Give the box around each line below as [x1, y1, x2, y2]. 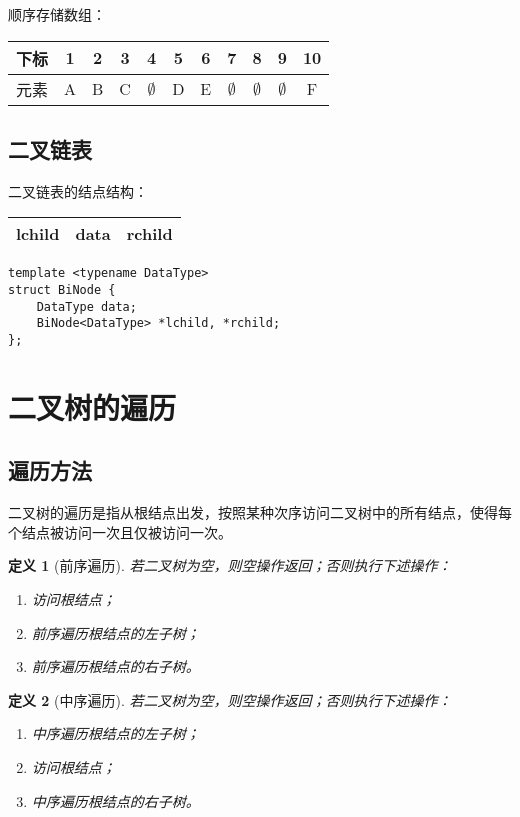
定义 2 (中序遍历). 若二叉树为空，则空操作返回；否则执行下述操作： [8, 689, 452, 710]
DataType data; [36, 299, 137, 314]
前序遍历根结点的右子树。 [31, 656, 200, 677]
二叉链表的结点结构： [8, 180, 148, 201]
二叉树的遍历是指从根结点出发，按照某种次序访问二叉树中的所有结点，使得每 [8, 502, 512, 523]
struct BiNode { [8, 283, 116, 298]
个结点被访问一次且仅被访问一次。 [8, 521, 232, 542]
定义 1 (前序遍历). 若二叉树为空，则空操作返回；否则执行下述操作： [8, 555, 452, 576]
